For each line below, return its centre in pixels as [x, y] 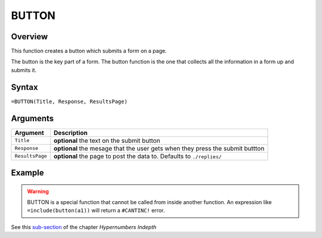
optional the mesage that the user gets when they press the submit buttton [159, 148]
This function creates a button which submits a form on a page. [89, 51]
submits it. [24, 70]
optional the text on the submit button [107, 140]
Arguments [32, 118]
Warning [38, 191]
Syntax [24, 87]
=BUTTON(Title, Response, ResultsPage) [69, 101]
